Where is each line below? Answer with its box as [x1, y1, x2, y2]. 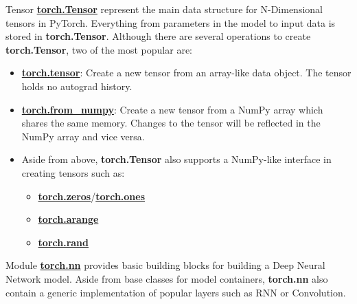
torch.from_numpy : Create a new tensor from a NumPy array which [21, 102, 323, 116]
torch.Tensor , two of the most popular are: [5, 42, 193, 56]
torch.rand [38, 235, 89, 249]
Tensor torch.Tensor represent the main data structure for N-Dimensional [5, 2, 323, 16]
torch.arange [38, 212, 99, 226]
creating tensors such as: [21, 165, 125, 180]
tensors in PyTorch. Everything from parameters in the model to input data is [5, 15, 336, 30]
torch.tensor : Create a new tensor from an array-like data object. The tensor [21, 65, 352, 80]
